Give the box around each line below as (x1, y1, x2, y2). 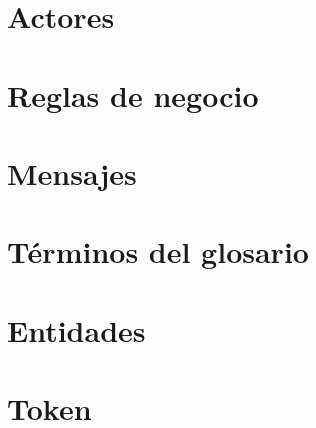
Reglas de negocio (7, 74, 259, 115)
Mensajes (7, 152, 137, 193)
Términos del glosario (7, 231, 309, 272)
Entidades (7, 309, 146, 350)
